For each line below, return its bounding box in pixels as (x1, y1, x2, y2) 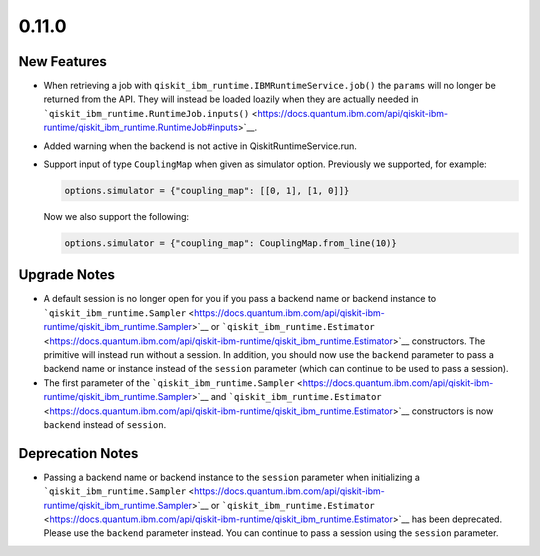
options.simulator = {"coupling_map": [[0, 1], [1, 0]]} (64, 185, 350, 196)
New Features (18, 53, 107, 70)
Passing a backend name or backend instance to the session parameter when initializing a (43, 471, 420, 483)
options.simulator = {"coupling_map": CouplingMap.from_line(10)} (64, 237, 397, 249)
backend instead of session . (43, 418, 167, 430)
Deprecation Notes (18, 445, 139, 462)
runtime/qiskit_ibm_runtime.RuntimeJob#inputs (43, 121, 239, 134)
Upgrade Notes (18, 266, 115, 284)
